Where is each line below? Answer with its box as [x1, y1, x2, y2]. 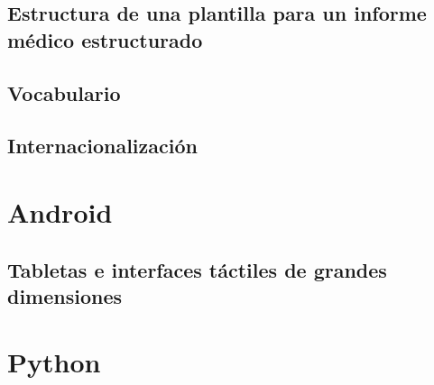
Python [7, 344, 101, 380]
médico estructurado [7, 25, 203, 53]
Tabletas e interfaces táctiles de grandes [7, 255, 387, 283]
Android [7, 193, 113, 230]
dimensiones [7, 281, 123, 309]
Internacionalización [7, 132, 198, 160]
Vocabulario [7, 78, 121, 106]
